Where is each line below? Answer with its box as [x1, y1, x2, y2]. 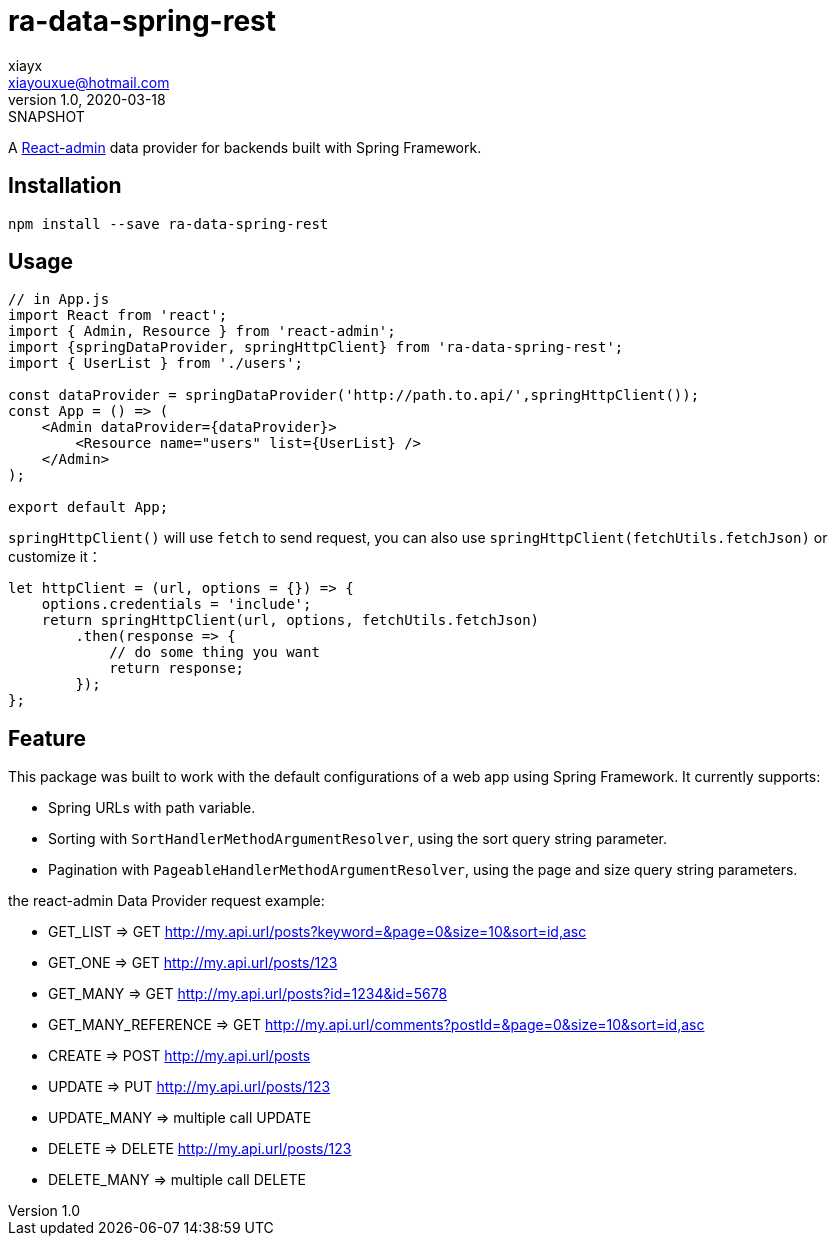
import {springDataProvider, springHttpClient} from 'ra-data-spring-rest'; [8, 339, 624, 356]
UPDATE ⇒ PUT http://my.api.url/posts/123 [48, 1078, 331, 1096]
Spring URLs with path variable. [48, 799, 256, 817]
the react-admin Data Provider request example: [8, 892, 325, 910]
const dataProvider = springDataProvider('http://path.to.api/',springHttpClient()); [8, 387, 700, 404]
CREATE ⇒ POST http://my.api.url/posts [48, 1047, 311, 1065]
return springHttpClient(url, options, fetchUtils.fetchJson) [41, 612, 540, 629]
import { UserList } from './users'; [8, 355, 304, 372]
